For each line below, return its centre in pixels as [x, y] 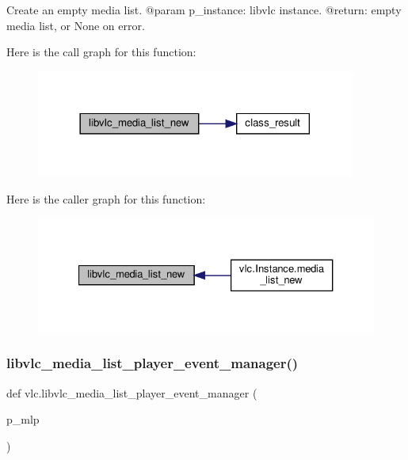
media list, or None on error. [76, 25]
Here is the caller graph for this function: [106, 199]
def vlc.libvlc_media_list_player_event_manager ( [132, 392]
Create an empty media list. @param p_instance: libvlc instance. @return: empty [204, 10]
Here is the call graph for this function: [101, 52]
